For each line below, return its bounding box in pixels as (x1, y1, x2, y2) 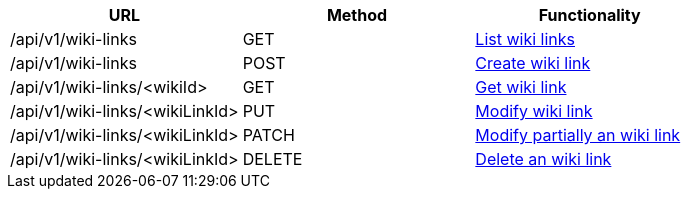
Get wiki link (475, 77, 567, 97)
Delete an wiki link (475, 149, 612, 169)
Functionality (538, 5, 641, 25)
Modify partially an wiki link (475, 125, 681, 145)
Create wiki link (475, 53, 591, 73)
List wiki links (475, 29, 575, 49)
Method (326, 5, 388, 25)
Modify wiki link (475, 101, 593, 121)
